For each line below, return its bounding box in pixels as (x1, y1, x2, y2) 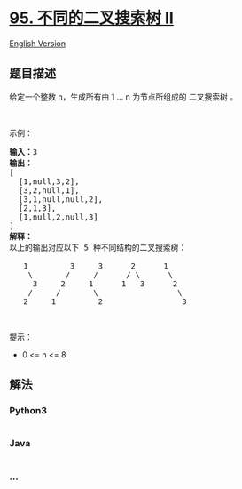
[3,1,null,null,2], (18, 194, 104, 204)
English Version (9, 37, 66, 49)
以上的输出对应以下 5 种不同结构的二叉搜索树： (9, 242, 187, 253)
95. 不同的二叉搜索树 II (9, 8, 175, 28)
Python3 (9, 405, 47, 417)
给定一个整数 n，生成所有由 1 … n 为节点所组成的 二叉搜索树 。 (9, 91, 238, 102)
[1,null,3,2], (18, 176, 80, 187)
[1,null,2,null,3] (18, 212, 99, 222)
